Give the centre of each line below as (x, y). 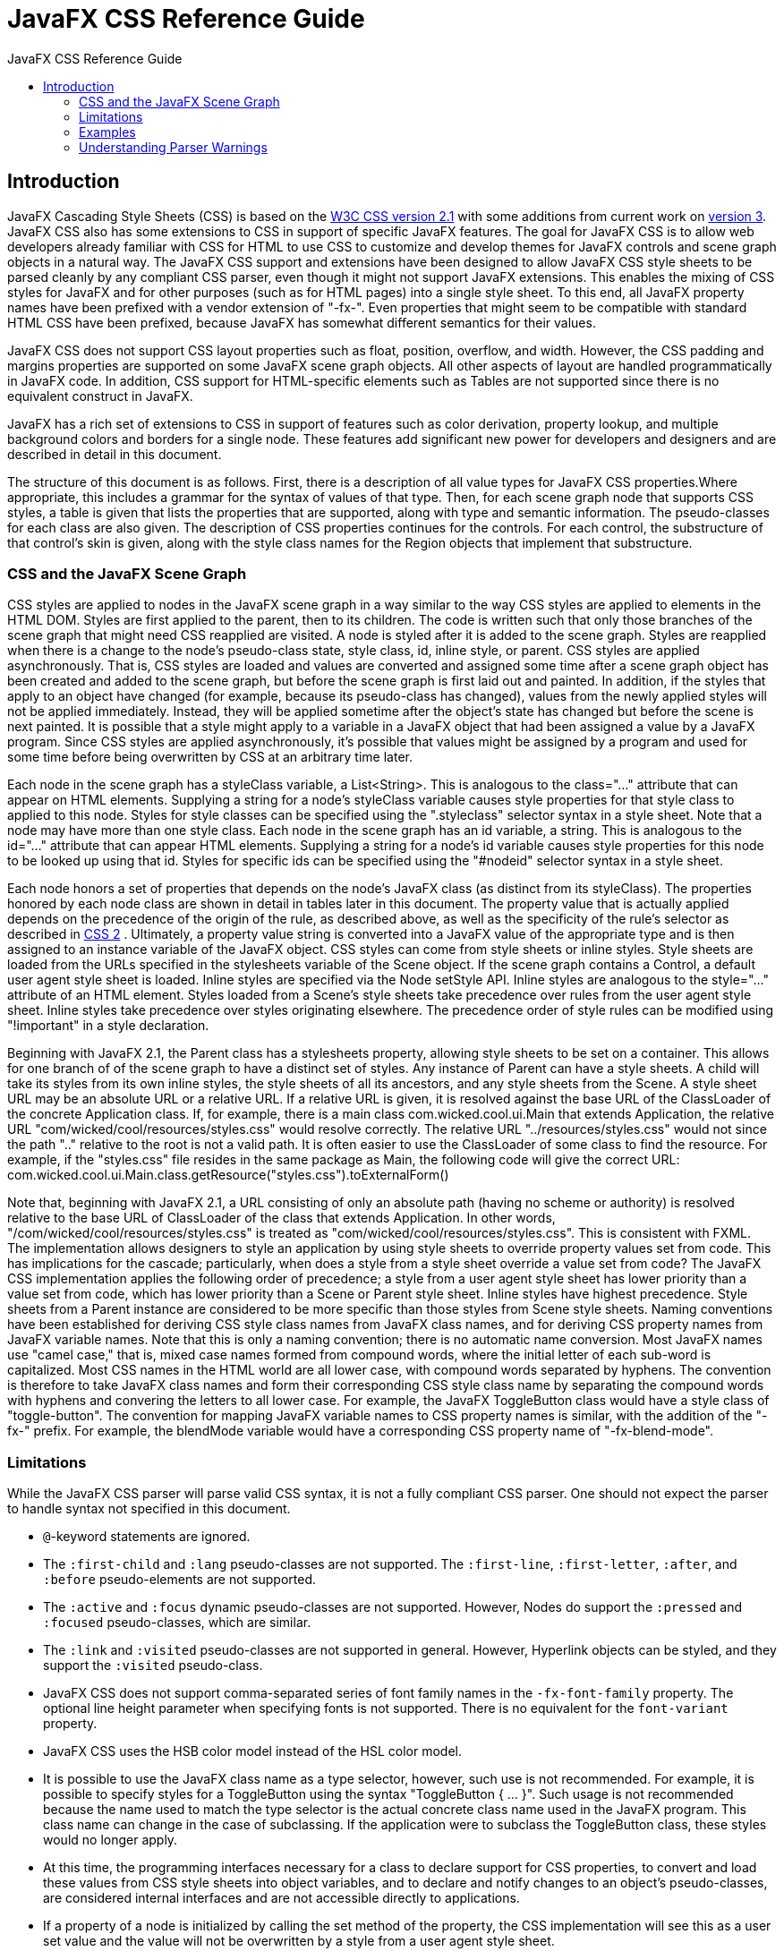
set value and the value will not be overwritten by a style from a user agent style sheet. (299, 1941)
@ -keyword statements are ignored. (147, 1537)
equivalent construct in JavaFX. (100, 396)
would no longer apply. (111, 1840)
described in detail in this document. (115, 454)
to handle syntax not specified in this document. (149, 1509)
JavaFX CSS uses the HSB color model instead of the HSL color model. (252, 1751)
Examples (107, 132)
